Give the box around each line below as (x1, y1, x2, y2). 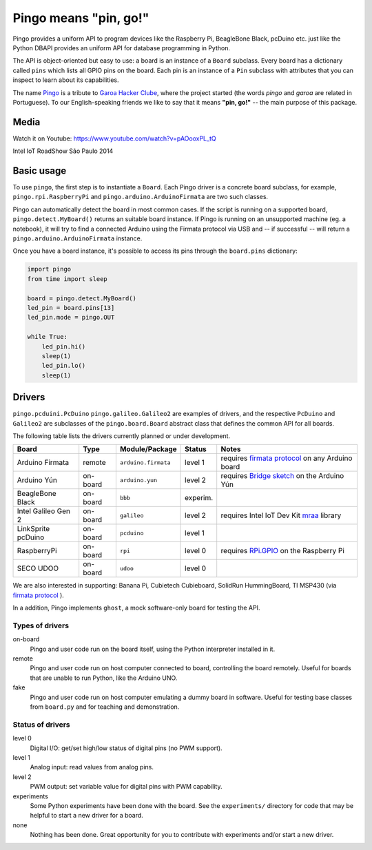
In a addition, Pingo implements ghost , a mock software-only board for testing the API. (12, 603, 260, 612)
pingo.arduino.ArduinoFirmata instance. (12, 234, 143, 242)
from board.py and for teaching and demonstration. (30, 703, 180, 711)
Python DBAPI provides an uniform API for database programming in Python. (12, 43, 231, 52)
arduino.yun (119, 476, 158, 484)
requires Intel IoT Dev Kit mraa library (220, 510, 342, 520)
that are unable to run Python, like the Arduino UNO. (30, 674, 178, 682)
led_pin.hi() (41, 342, 86, 351)
